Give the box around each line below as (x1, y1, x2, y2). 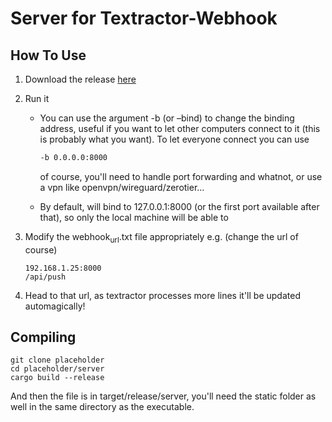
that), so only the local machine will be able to (39, 211, 229, 223)
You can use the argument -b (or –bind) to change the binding (39, 112, 295, 124)
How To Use (10, 47, 87, 64)
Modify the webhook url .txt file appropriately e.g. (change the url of (24, 230, 299, 245)
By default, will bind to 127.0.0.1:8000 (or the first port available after (39, 200, 320, 212)
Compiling (10, 329, 77, 346)
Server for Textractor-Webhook (10, 7, 278, 30)
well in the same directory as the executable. (10, 401, 195, 413)
